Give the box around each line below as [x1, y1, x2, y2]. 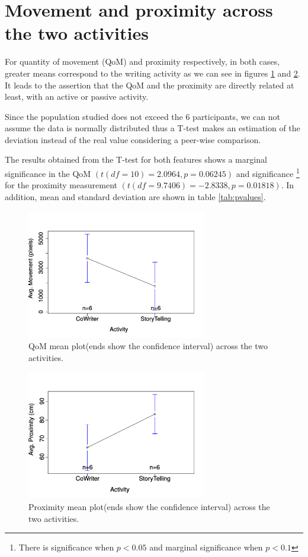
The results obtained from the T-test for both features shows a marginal [5, 153, 267, 166]
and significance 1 [236, 166, 300, 179]
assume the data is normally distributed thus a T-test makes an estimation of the [5, 122, 300, 134]
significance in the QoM [5, 167, 91, 179]
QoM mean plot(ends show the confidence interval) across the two [28, 340, 268, 352]
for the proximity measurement [5, 179, 117, 191]
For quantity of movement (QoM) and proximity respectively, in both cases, [5, 55, 280, 68]
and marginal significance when [149, 541, 263, 553]
